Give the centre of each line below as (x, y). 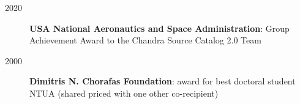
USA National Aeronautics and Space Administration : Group (159, 28)
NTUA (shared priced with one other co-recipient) (124, 93)
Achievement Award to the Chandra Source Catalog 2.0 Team (145, 40)
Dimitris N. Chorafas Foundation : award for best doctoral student (163, 81)
